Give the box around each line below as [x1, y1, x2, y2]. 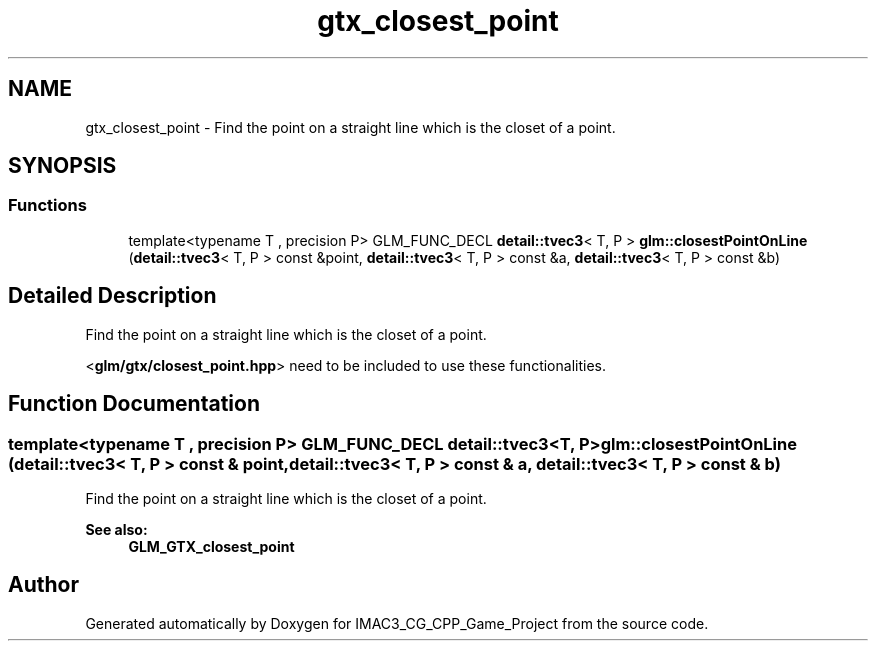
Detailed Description [8, 283, 217, 309]
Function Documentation [8, 391, 260, 417]
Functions [8, 195, 87, 216]
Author [8, 572, 79, 598]
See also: [85, 520, 148, 538]
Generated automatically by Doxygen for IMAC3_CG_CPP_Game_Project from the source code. [85, 614, 709, 632]
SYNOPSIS [8, 153, 117, 179]
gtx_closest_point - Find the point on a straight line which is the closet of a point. [85, 118, 616, 136]
